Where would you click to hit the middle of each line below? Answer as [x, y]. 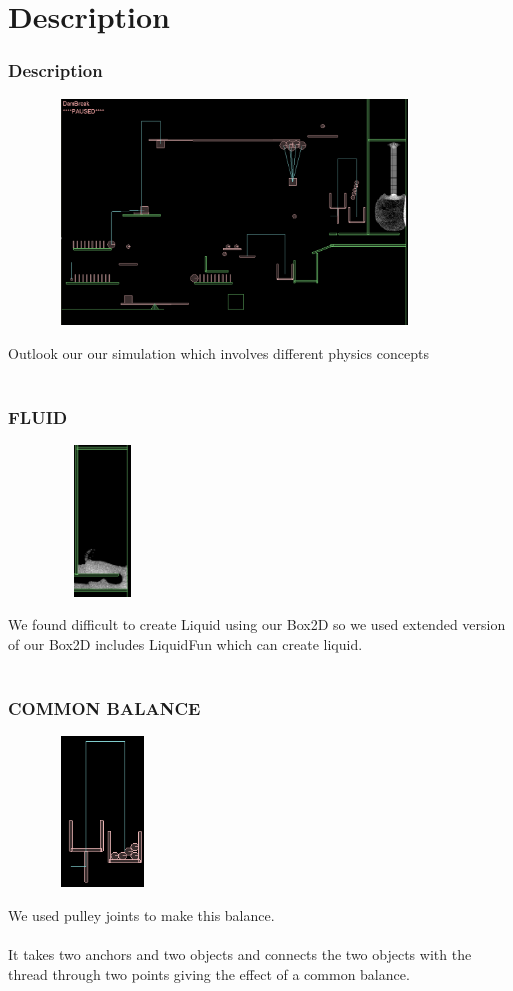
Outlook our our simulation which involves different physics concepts [218, 352]
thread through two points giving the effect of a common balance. [209, 973]
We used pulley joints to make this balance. [141, 914]
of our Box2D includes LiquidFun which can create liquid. [185, 643]
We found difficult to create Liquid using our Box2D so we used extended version [257, 624]
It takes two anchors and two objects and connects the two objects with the [240, 954]
